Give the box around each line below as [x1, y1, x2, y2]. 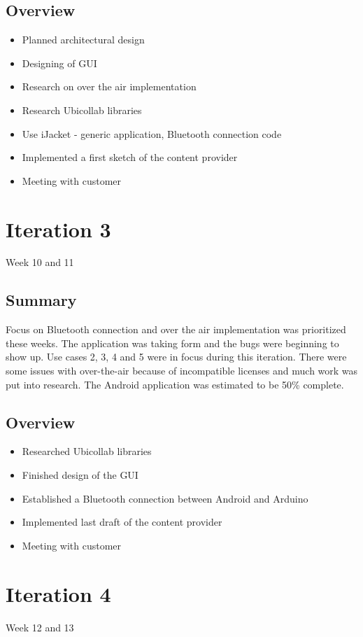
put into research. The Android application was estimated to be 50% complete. [6, 377, 344, 391]
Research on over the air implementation [22, 79, 197, 94]
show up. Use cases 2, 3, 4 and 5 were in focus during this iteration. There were [6, 349, 347, 364]
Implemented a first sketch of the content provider [22, 150, 238, 164]
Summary [6, 289, 77, 311]
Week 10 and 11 [6, 255, 74, 269]
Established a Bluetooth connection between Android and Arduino [22, 491, 308, 505]
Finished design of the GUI [22, 468, 138, 482]
